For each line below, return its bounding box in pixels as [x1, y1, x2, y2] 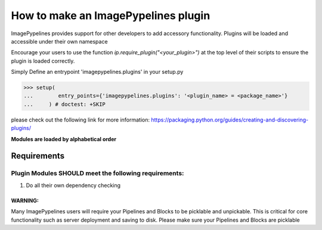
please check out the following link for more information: [11, 116, 150, 123]
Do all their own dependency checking [26, 182, 121, 189]
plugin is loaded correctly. [11, 57, 75, 64]
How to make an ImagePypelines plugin [11, 9, 210, 22]
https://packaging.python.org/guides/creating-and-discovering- [151, 116, 309, 123]
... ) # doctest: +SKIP [23, 101, 106, 107]
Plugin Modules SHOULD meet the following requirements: [11, 169, 184, 178]
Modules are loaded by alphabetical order [11, 135, 116, 142]
